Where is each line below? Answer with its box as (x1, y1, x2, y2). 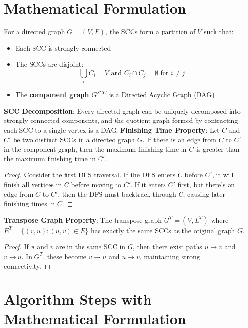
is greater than (196, 144, 240, 154)
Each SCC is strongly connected (15, 42, 111, 52)
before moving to (71, 179, 122, 189)
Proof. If (4, 242, 29, 252)
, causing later (183, 189, 225, 199)
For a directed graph (4, 26, 65, 36)
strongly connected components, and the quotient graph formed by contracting (4, 115, 238, 125)
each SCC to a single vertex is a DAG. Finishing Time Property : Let (4, 125, 220, 135)
